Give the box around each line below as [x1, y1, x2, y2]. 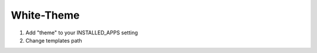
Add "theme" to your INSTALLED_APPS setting [25, 29, 138, 36]
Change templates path [25, 37, 82, 44]
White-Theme [11, 9, 80, 22]
